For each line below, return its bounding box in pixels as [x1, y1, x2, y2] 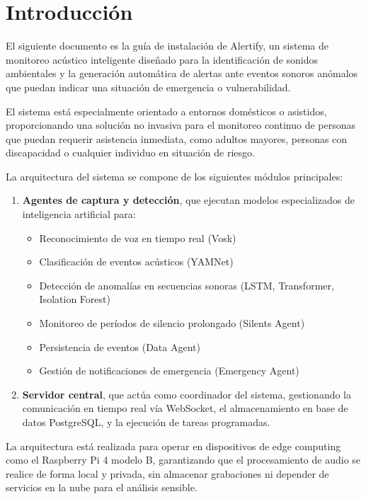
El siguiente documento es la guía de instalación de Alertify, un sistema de [6, 38, 328, 53]
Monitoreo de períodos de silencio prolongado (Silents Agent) [39, 316, 305, 331]
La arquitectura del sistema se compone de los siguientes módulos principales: [6, 168, 343, 183]
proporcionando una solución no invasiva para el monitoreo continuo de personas [6, 117, 356, 132]
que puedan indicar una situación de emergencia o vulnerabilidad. [6, 79, 291, 94]
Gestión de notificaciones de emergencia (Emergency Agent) [39, 363, 299, 378]
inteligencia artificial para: [22, 207, 136, 222]
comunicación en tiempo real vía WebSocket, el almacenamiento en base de [22, 401, 348, 415]
